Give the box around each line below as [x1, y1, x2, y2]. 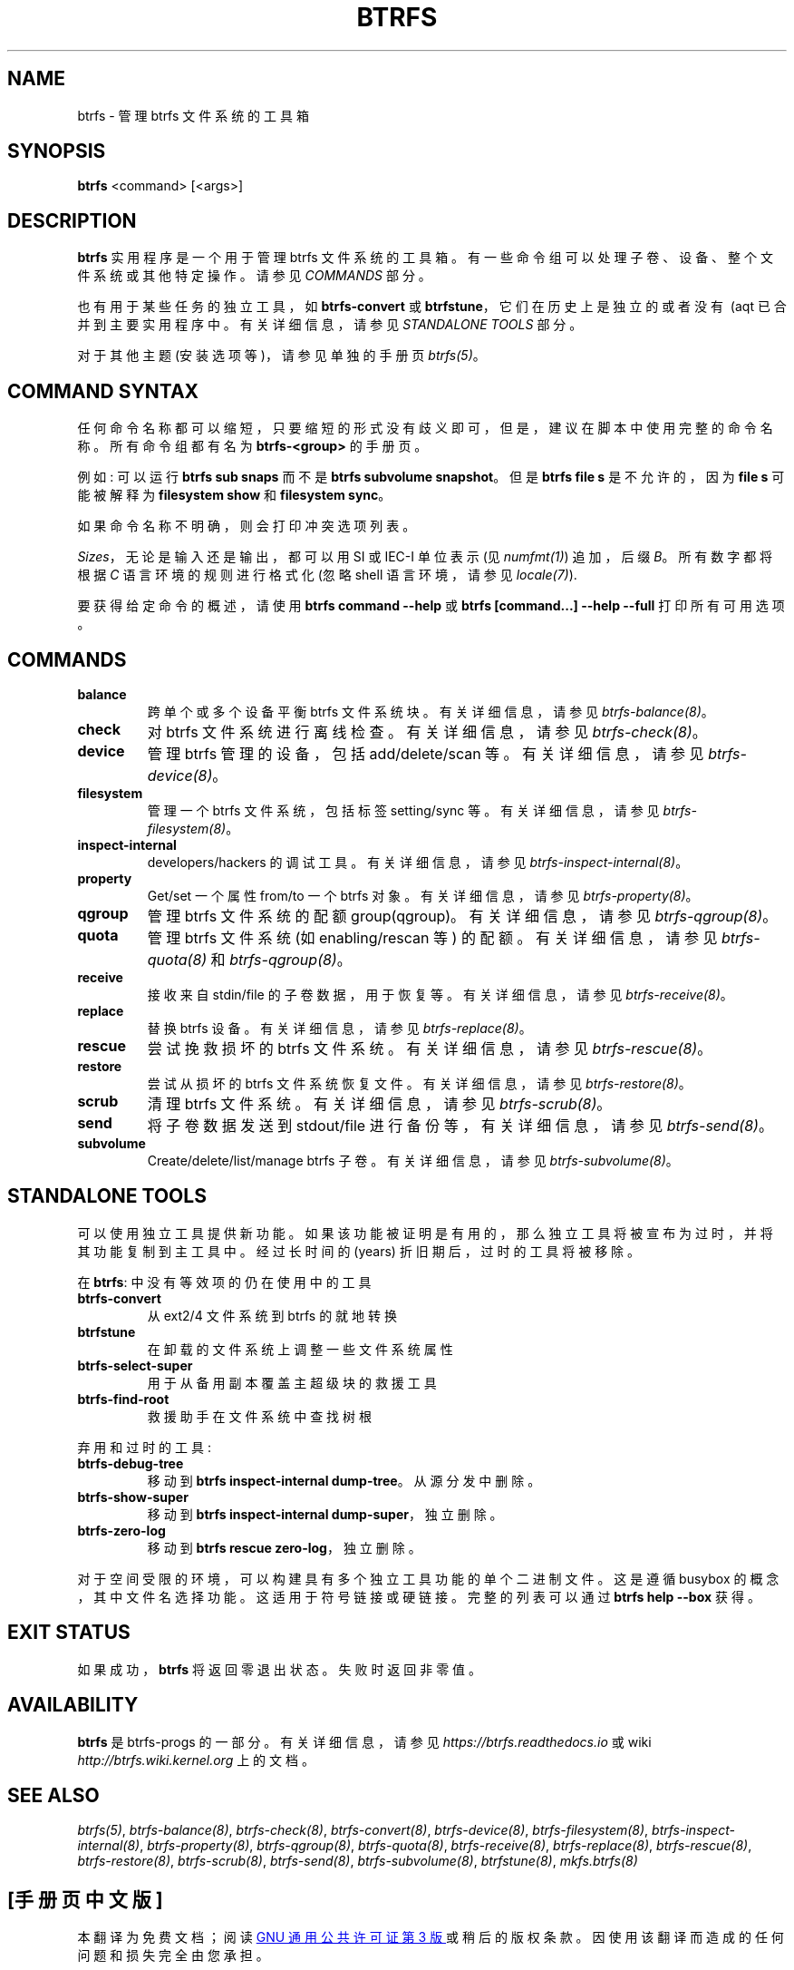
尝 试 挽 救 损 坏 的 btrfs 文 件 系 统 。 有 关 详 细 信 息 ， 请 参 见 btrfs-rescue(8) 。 [147, 1039, 712, 1058]
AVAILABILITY [7, 1693, 139, 1717]
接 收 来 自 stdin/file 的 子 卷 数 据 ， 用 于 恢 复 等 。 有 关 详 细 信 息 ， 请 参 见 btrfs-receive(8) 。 [147, 986, 733, 1002]
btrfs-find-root [77, 1390, 169, 1407]
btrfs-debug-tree [77, 1455, 184, 1471]
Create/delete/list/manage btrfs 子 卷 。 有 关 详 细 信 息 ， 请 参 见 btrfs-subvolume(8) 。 [147, 1152, 679, 1168]
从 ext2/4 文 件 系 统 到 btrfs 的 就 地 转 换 [147, 1307, 397, 1323]
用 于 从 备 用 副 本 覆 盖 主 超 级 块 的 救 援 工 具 [147, 1374, 437, 1390]
